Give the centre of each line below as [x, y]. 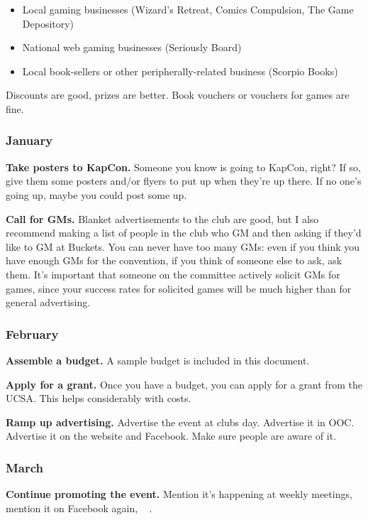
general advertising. [48, 302]
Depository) [48, 23]
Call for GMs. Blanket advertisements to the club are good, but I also [162, 218]
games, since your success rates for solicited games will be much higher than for [179, 288]
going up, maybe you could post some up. [96, 194]
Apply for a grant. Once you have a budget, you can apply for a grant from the [184, 384]
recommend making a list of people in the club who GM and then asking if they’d [184, 233]
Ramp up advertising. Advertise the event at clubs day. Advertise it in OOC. [180, 422]
